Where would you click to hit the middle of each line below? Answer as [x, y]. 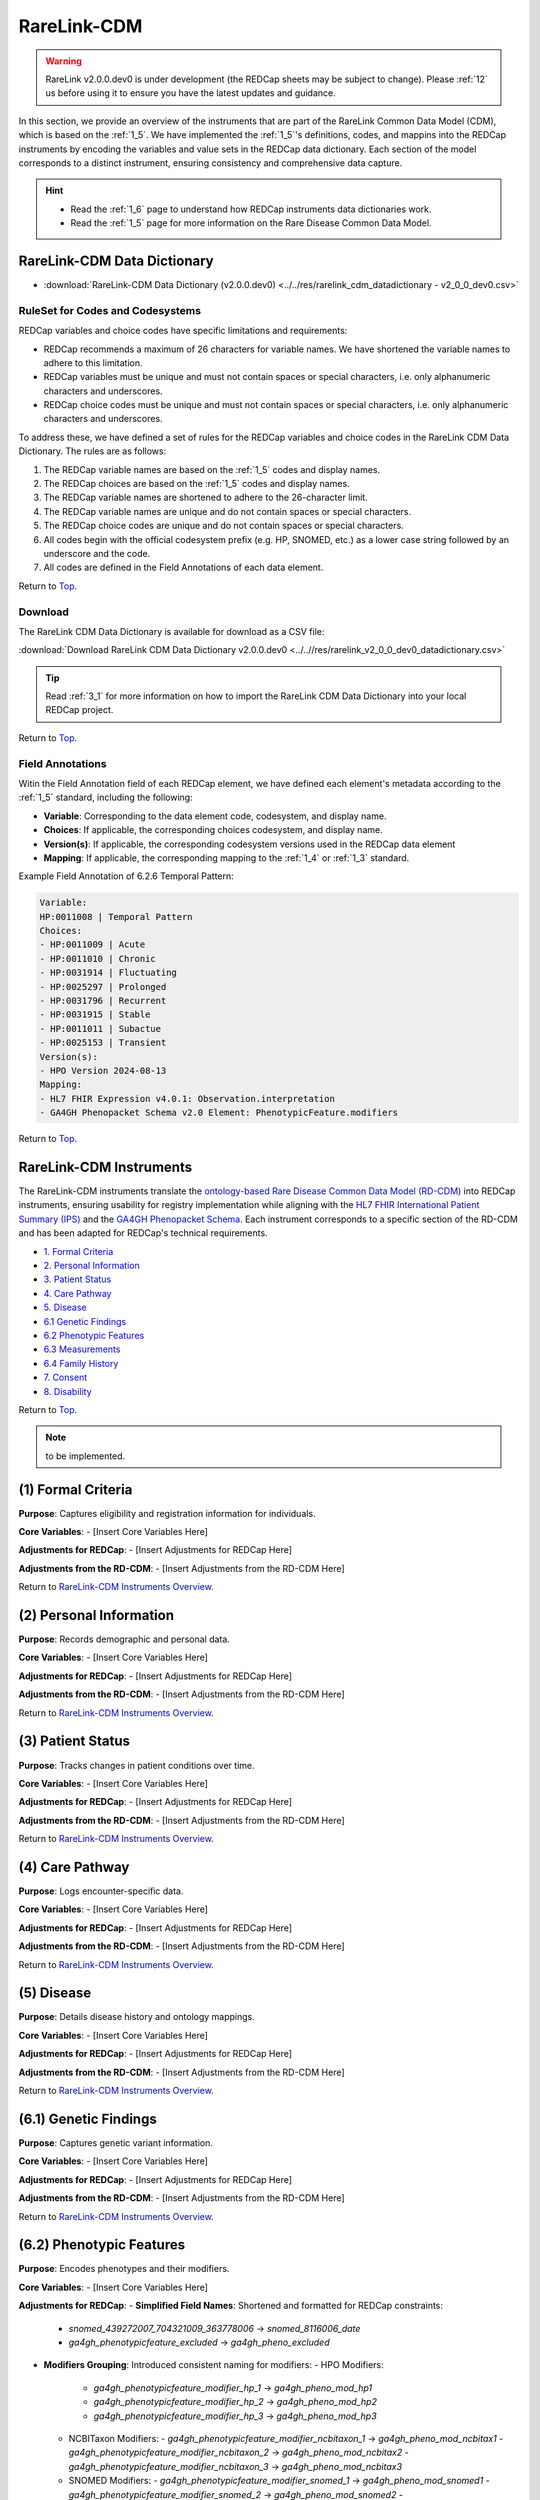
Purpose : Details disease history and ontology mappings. [136, 2017]
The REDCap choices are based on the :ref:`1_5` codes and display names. [196, 484]
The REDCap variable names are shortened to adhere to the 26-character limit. [206, 497]
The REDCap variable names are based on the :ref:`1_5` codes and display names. [212, 469]
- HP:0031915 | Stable [95, 1014]
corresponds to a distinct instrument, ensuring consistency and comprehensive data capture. [210, 162]
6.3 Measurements [82, 1349]
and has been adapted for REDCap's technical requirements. [143, 1233]
